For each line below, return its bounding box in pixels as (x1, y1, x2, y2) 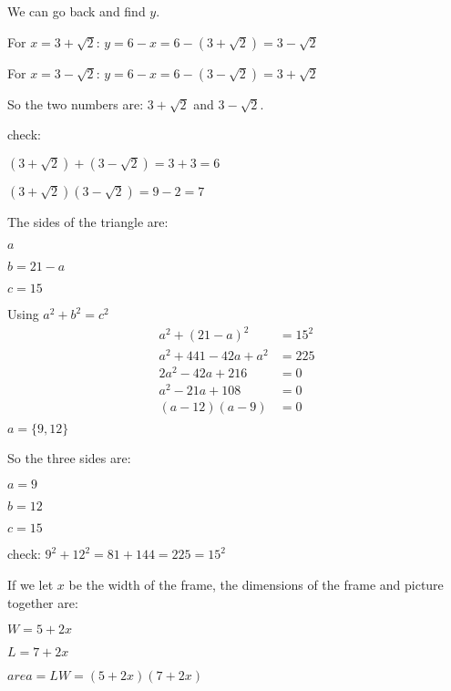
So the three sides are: (7, 448, 131, 467)
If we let (7, 575, 54, 594)
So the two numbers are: (7, 94, 144, 113)
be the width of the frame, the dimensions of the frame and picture (68, 575, 444, 594)
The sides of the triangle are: (7, 211, 169, 231)
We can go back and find (7, 2, 146, 20)
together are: (7, 593, 78, 612)
